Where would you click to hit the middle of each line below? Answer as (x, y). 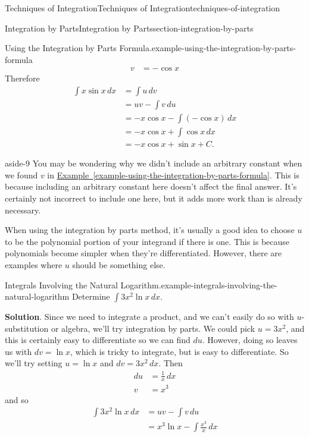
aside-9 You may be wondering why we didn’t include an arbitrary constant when (154, 163)
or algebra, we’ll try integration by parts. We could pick (153, 328)
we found (21, 175)
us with (18, 351)
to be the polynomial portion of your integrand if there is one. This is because (147, 241)
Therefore (22, 78)
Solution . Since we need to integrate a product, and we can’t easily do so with (149, 317)
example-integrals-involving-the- (219, 284)
